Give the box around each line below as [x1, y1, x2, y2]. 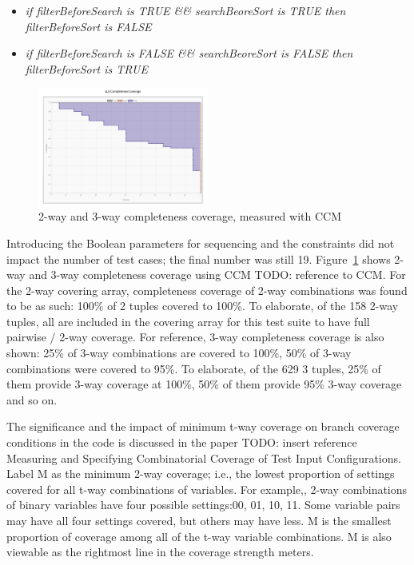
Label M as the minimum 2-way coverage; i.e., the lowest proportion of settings [6, 465, 395, 482]
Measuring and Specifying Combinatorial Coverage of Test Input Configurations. [6, 449, 401, 466]
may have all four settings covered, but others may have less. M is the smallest [6, 512, 392, 529]
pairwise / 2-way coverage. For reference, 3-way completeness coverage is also [6, 328, 384, 345]
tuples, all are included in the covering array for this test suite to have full [6, 312, 370, 329]
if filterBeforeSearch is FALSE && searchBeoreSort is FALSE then [25, 45, 353, 62]
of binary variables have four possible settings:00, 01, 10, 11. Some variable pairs [6, 496, 400, 513]
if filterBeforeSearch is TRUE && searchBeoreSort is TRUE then [25, 2, 346, 18]
